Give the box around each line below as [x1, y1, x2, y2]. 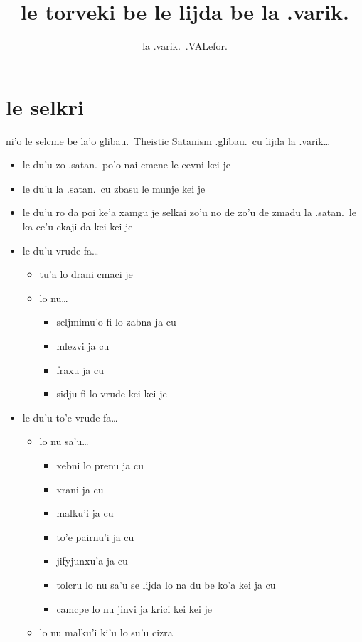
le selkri [6, 92, 85, 121]
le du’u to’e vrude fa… [22, 410, 118, 424]
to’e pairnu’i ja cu [56, 529, 134, 544]
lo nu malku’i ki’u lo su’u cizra [39, 625, 173, 640]
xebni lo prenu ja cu [56, 457, 144, 472]
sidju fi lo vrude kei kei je [56, 386, 167, 401]
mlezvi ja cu [56, 338, 110, 353]
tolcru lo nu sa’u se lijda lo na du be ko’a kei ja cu [56, 577, 276, 592]
